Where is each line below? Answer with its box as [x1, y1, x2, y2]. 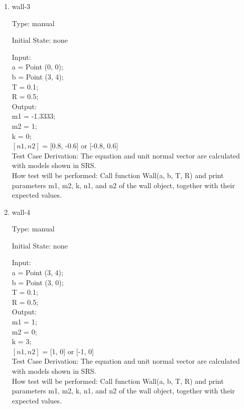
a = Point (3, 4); [12, 267, 63, 278]
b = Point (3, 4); [12, 71, 64, 81]
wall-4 [12, 206, 30, 217]
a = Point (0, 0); [12, 61, 63, 72]
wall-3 [12, 1, 30, 11]
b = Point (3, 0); [12, 277, 64, 287]
